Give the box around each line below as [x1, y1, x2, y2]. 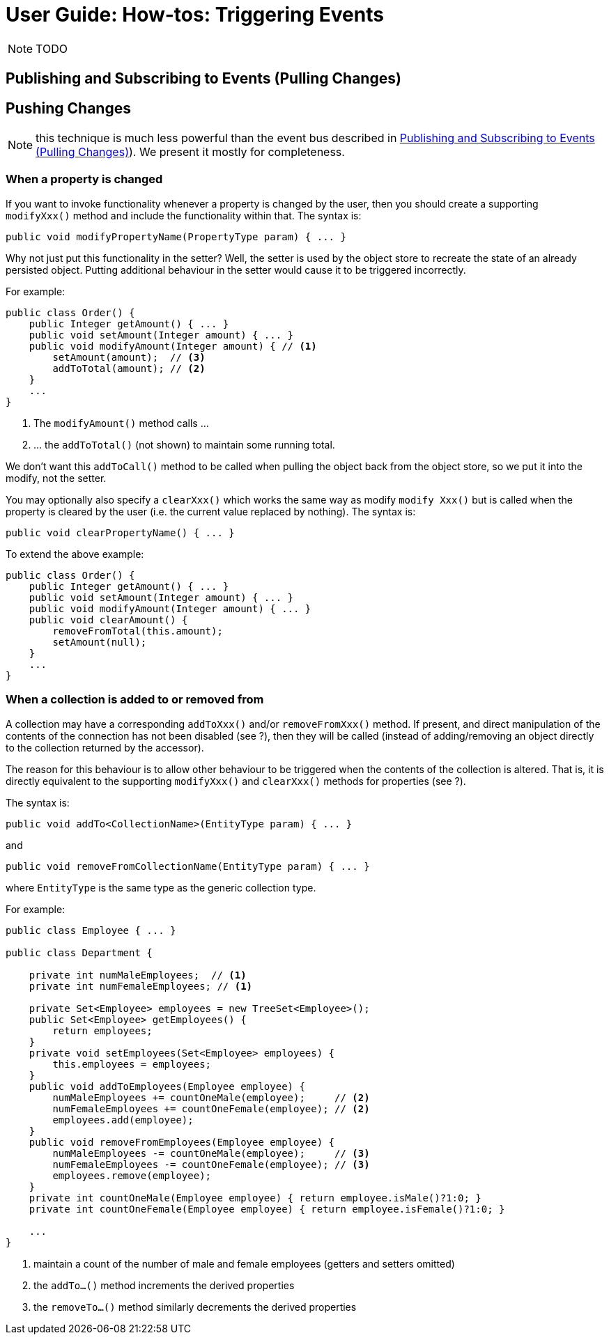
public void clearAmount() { [29, 614, 188, 625]
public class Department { [6, 946, 153, 958]
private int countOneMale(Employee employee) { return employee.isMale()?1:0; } [29, 1192, 481, 1203]
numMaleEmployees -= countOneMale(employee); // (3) [52, 1147, 370, 1159]
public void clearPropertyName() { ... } [6, 527, 235, 538]
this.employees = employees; [52, 1058, 212, 1070]
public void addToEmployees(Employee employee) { [29, 1080, 305, 1092]
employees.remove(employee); [52, 1169, 212, 1181]
